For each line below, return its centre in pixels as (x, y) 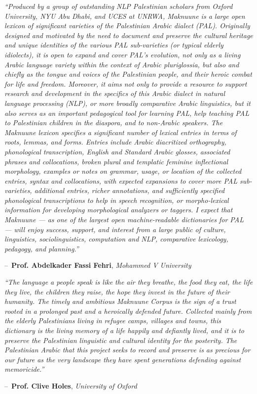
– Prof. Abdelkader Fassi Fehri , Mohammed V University (98, 265)
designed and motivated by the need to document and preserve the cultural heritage (129, 35)
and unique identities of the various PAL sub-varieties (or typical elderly (114, 45)
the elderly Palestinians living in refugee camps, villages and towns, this (113, 320)
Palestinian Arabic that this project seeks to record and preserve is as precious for (128, 350)
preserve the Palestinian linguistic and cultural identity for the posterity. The (121, 340)
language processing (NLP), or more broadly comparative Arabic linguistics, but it (128, 103)
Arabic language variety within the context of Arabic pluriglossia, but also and (122, 64)
